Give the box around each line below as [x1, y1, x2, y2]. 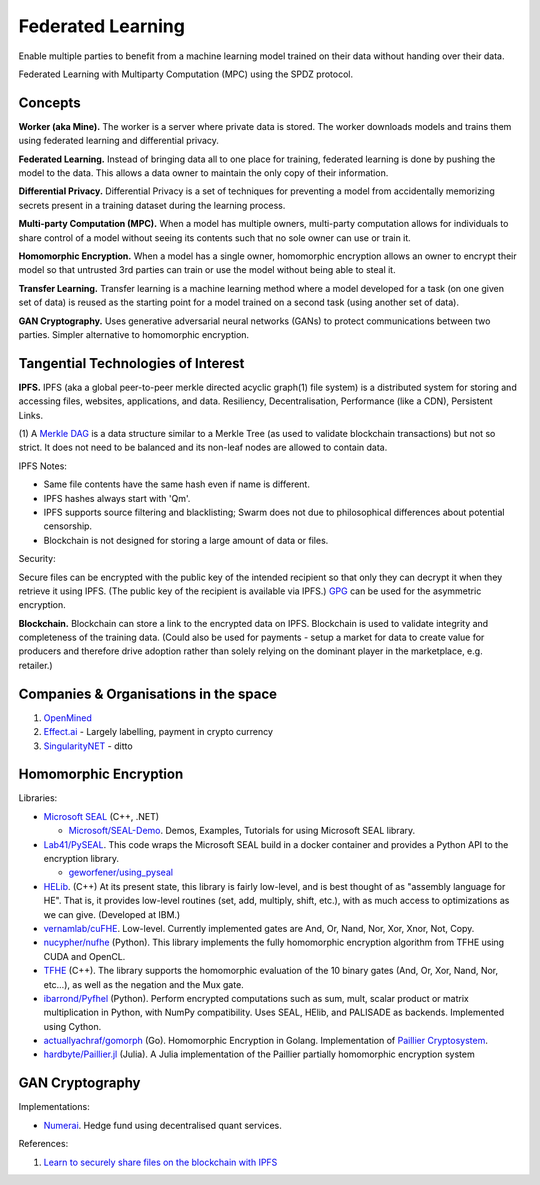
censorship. [43, 520, 93, 532]
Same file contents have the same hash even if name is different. [43, 478, 310, 490]
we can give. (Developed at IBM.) [43, 908, 181, 920]
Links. [18, 409, 44, 421]
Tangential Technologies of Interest [18, 355, 245, 372]
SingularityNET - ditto [43, 740, 134, 752]
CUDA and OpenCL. [43, 950, 126, 962]
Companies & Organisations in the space [18, 685, 278, 702]
